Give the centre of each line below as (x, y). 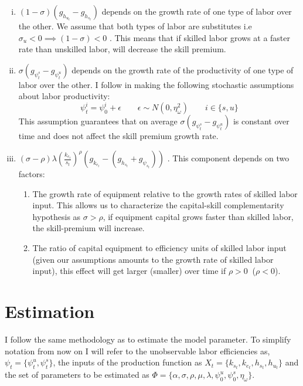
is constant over (261, 121)
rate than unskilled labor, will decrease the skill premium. (122, 49)
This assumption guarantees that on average (98, 121)
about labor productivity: (64, 96)
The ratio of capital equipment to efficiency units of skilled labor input (159, 248)
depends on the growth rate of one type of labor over (197, 11)
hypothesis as (57, 216)
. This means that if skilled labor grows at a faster (200, 37)
